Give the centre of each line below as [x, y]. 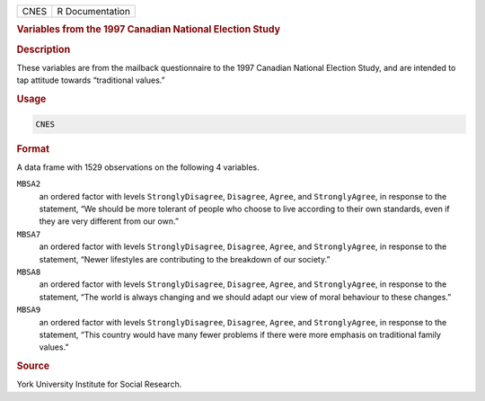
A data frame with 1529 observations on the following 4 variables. [138, 167]
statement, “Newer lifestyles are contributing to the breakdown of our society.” [185, 259]
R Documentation [93, 11]
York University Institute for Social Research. [99, 384]
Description [44, 49]
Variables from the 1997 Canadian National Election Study [149, 30]
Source [33, 366]
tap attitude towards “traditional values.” [91, 80]
